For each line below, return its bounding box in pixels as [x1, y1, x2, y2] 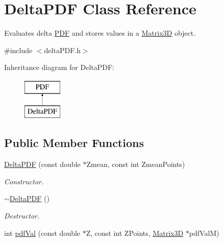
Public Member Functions [4, 135, 144, 151]
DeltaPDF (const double [4, 159, 81, 170]
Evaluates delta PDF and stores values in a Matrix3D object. [4, 28, 196, 38]
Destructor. [4, 210, 40, 221]
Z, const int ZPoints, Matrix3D [86, 227, 184, 238]
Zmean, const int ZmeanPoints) [86, 159, 185, 170]
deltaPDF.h [44, 44, 81, 55]
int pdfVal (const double [4, 227, 81, 238]
